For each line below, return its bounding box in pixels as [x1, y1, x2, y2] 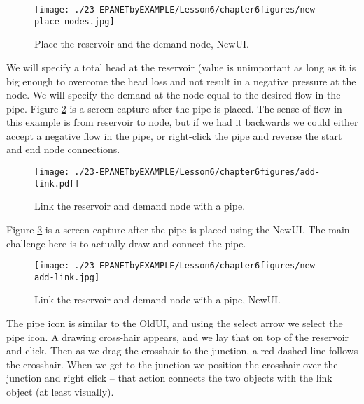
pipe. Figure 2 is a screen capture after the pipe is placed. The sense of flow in [6, 101, 342, 115]
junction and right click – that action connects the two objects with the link [6, 370, 332, 385]
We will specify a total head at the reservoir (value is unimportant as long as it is [6, 59, 356, 74]
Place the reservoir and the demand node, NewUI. [34, 36, 249, 51]
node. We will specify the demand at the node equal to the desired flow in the [6, 87, 341, 102]
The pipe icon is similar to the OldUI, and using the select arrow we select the [6, 316, 343, 331]
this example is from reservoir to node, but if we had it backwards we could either [6, 115, 358, 129]
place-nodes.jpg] [34, 16, 115, 27]
